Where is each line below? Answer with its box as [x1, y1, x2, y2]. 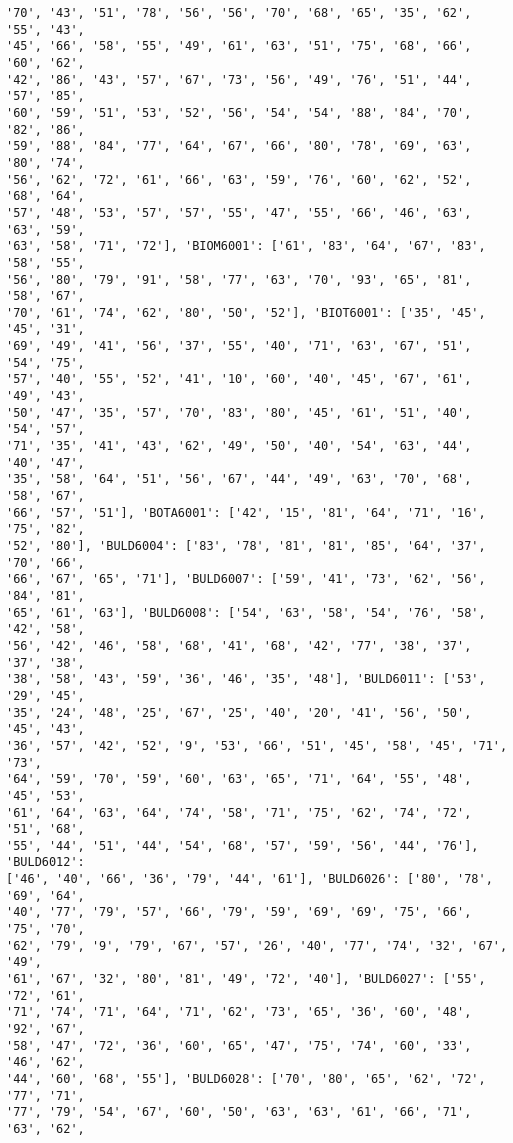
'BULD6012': [6, 855, 85, 870]
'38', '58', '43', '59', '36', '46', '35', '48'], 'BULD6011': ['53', [6, 672, 486, 687]
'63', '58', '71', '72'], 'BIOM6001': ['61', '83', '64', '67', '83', [6, 239, 486, 254]
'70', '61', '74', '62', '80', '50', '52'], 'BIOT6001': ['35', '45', [6, 305, 486, 320]
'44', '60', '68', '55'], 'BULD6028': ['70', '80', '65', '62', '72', [6, 1072, 486, 1086]
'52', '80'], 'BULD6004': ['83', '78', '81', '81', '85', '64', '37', [6, 539, 486, 553]
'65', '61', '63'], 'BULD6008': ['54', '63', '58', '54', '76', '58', [6, 605, 486, 620]
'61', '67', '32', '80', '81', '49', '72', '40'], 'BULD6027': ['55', [6, 972, 486, 987]
